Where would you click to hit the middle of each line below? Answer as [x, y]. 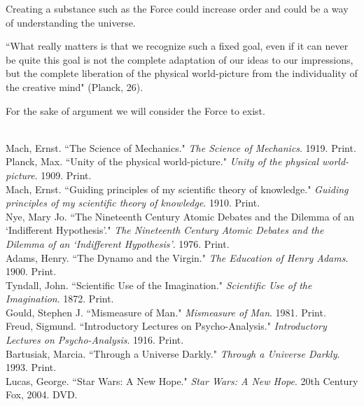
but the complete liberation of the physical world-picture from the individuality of [182, 73]
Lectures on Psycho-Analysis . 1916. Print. [95, 340]
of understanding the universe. [71, 22]
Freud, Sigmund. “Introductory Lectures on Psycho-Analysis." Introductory [166, 326]
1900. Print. [31, 271]
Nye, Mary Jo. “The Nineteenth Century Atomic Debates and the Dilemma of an [180, 216]
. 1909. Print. [63, 175]
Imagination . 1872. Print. [60, 299]
